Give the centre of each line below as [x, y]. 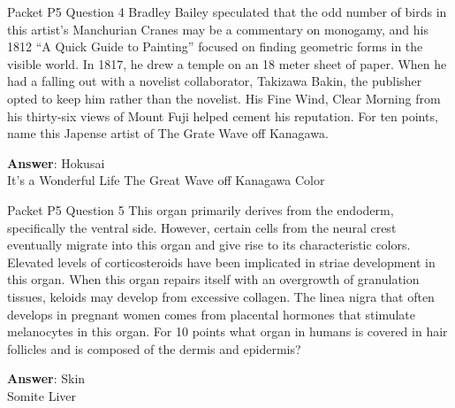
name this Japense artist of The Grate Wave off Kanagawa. [168, 133]
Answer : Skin [46, 378]
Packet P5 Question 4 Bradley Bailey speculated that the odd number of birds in [227, 12]
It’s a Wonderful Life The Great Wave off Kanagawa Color [166, 180]
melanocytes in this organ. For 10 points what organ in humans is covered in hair [227, 331]
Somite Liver [42, 395]
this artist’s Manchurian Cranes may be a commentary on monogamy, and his [218, 29]
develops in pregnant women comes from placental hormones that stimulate [211, 314]
